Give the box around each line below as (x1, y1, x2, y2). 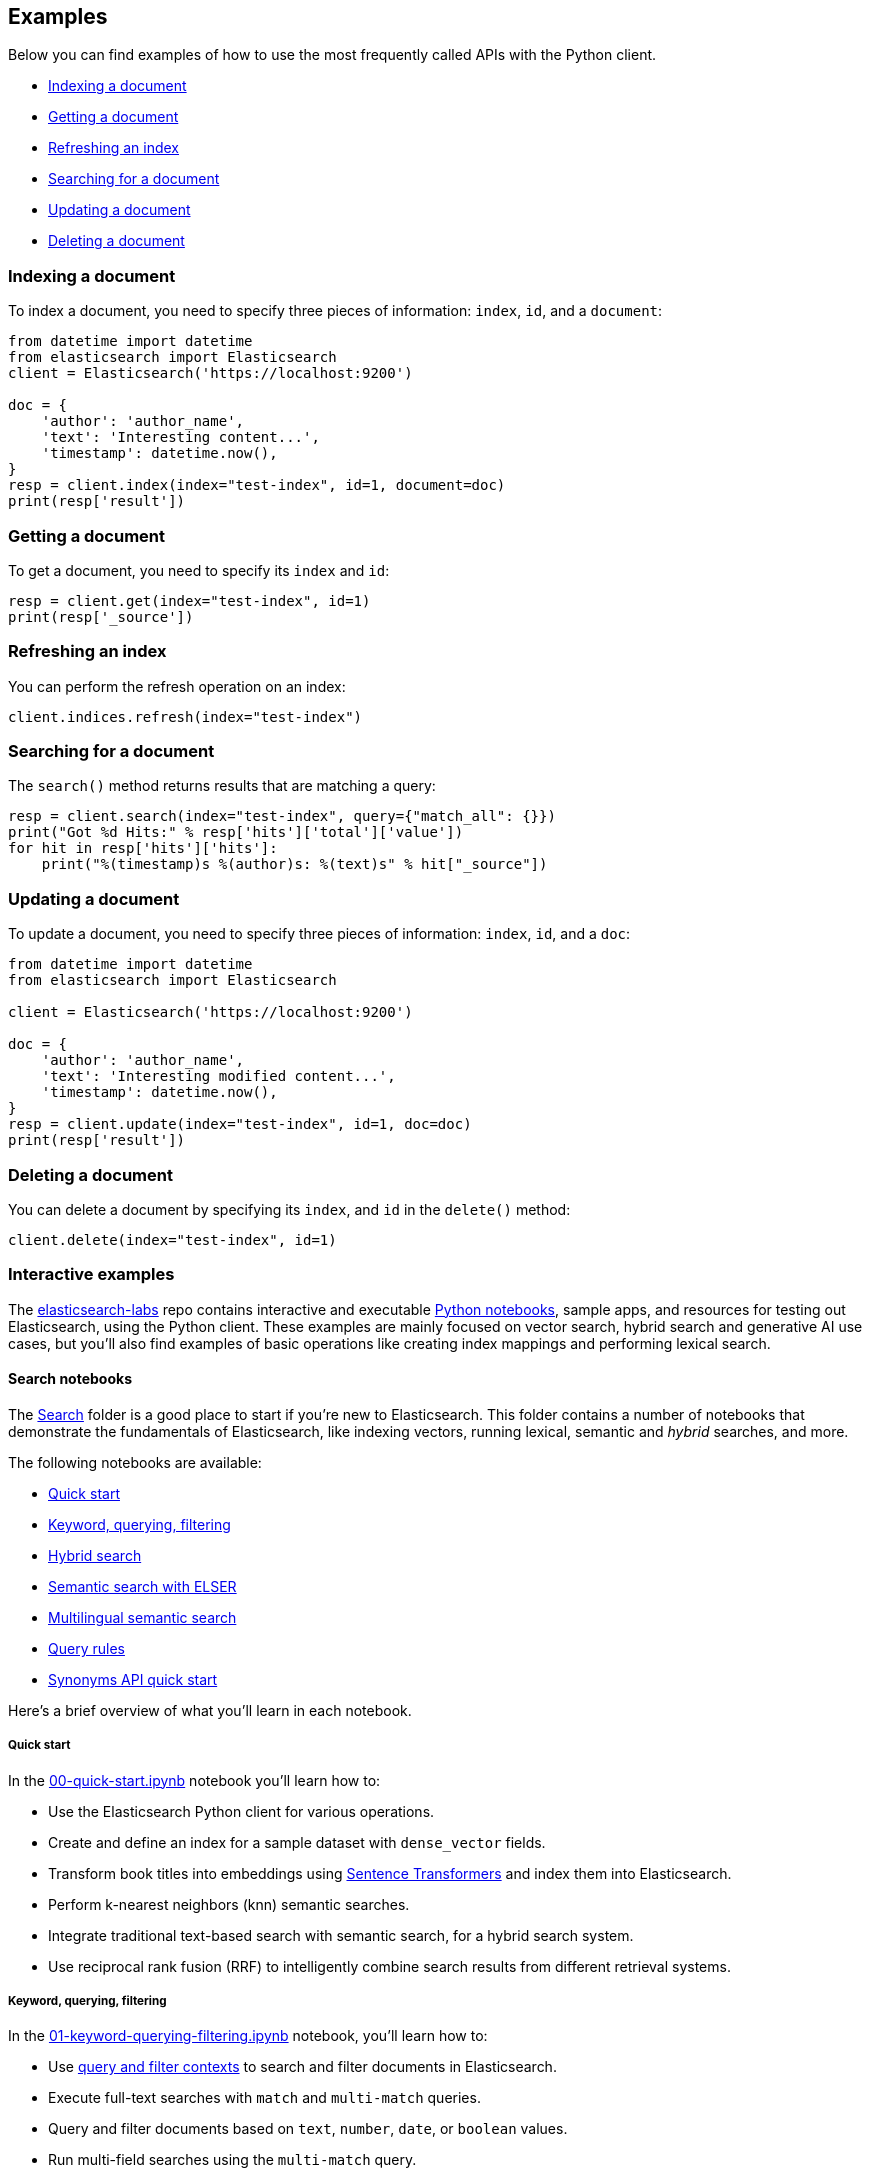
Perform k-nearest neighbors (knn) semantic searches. (48, 1895, 410, 1913)
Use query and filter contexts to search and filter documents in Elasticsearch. (48, 2058, 557, 2076)
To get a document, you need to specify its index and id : (8, 561, 390, 579)
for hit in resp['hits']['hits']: (8, 840, 278, 857)
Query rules (48, 1639, 125, 1657)
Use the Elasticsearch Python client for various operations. (48, 1802, 435, 1820)
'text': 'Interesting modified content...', (41, 1068, 396, 1085)
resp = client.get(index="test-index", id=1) (8, 592, 371, 609)
